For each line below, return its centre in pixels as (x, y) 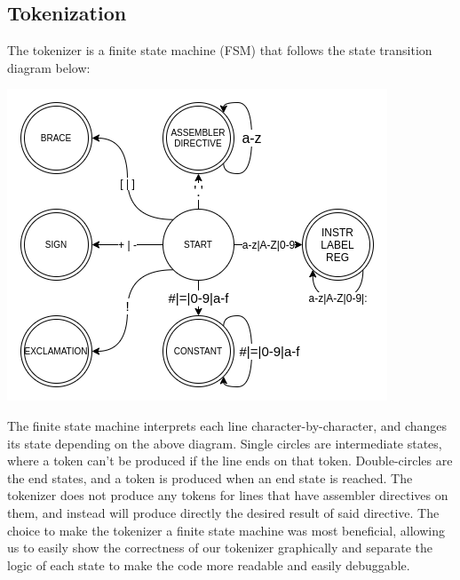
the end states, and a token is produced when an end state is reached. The (210, 477)
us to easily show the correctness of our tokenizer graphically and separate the (220, 548)
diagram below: (49, 67)
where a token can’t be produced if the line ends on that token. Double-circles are (230, 461)
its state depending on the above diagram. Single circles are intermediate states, (225, 443)
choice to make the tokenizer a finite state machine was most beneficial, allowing (226, 530)
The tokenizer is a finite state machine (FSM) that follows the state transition (220, 50)
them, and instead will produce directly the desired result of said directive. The (223, 512)
